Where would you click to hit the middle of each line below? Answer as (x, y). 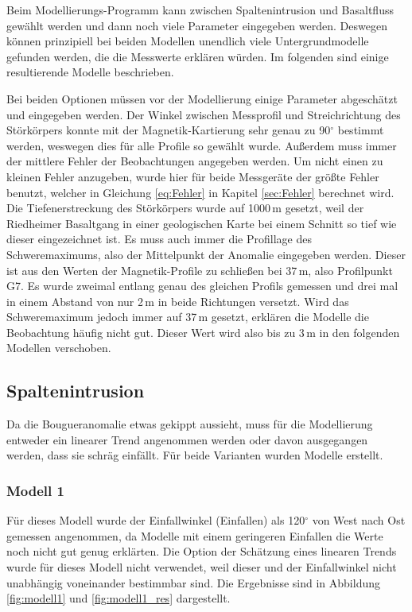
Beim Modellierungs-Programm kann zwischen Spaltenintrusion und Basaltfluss (200, 10)
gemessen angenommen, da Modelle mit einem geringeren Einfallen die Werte (195, 535)
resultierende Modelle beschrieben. (90, 72)
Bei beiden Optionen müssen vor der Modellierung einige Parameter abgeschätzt (202, 98)
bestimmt (361, 130)
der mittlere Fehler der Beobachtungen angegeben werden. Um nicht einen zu (195, 161)
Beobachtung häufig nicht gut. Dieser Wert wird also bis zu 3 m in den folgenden (203, 332)
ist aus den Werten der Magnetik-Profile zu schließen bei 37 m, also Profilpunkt (200, 270)
